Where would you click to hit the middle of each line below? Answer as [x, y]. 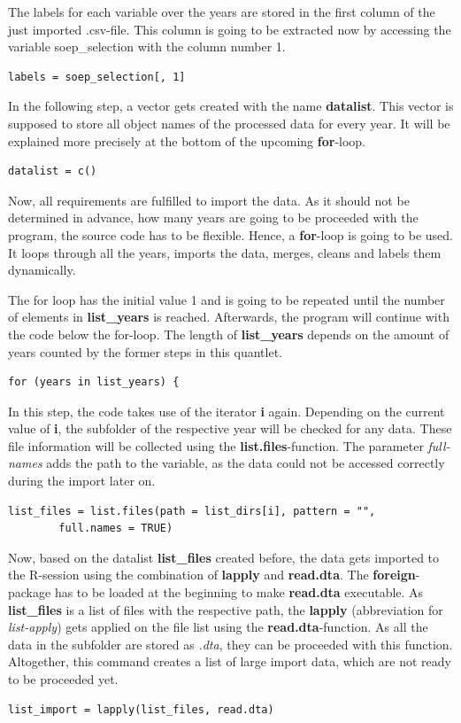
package [30, 592]
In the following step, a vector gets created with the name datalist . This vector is [231, 106]
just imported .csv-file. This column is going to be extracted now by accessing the [230, 29]
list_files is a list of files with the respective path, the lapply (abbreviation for [226, 609]
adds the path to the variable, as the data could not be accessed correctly [246, 463]
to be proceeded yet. [63, 679]
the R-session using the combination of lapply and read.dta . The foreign [212, 575]
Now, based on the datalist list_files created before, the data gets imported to [224, 557]
